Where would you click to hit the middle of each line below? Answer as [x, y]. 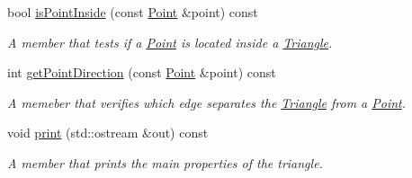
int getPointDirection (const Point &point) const [142, 72]
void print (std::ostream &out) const [108, 133]
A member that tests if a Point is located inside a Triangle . [170, 42]
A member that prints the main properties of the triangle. [165, 162]
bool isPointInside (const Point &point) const [133, 12]
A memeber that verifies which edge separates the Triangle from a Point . [207, 102]
